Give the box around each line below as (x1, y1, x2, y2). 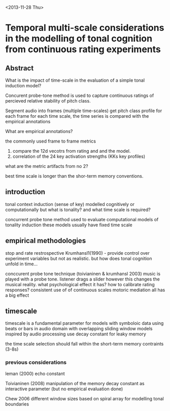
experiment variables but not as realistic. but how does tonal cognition (5, 255, 152, 261)
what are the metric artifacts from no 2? (5, 163, 88, 169)
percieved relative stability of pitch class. (5, 98, 91, 104)
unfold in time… (5, 261, 38, 267)
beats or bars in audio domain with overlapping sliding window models (5, 326, 153, 332)
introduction (5, 188, 46, 196)
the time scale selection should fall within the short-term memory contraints (5, 341, 164, 347)
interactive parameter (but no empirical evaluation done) (5, 386, 123, 392)
